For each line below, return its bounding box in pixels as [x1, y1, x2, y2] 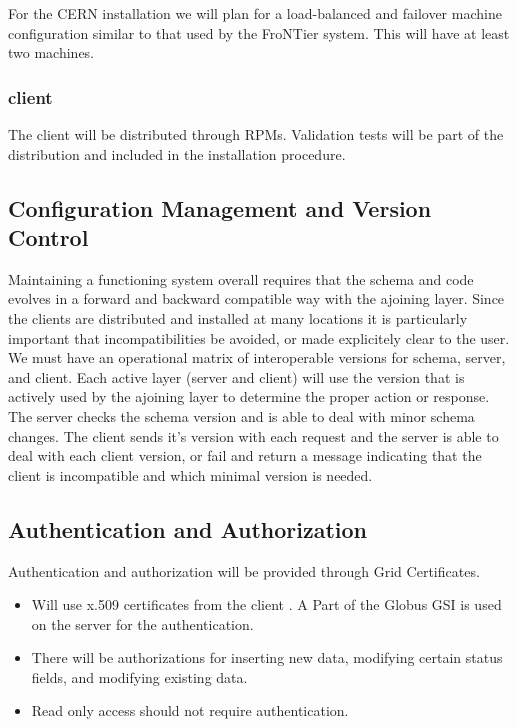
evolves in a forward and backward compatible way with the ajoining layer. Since [8, 288, 505, 309]
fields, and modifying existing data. [31, 666, 248, 687]
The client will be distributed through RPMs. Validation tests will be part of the [8, 124, 504, 144]
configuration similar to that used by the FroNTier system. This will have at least [8, 22, 510, 43]
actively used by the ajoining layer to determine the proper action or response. [8, 386, 490, 407]
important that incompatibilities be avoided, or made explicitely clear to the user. [8, 327, 510, 348]
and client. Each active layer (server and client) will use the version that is [8, 366, 465, 387]
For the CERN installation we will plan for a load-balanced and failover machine [8, 3, 502, 23]
